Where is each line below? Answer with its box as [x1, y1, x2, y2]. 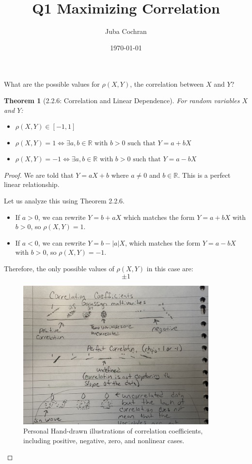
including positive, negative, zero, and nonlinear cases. [23, 435, 185, 445]
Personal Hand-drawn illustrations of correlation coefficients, [23, 426, 203, 436]
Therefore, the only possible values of [4, 263, 114, 274]
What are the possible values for [4, 79, 100, 89]
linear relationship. [4, 179, 60, 189]
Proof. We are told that [4, 170, 74, 180]
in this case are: [146, 263, 193, 274]
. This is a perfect [178, 170, 231, 180]
